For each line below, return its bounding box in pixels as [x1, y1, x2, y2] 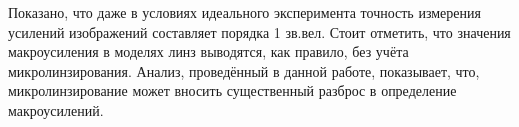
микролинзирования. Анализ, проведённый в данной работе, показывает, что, [8, 60, 480, 81]
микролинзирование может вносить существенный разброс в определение [8, 80, 457, 101]
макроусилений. [8, 99, 104, 120]
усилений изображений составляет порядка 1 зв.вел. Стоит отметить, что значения [8, 21, 511, 42]
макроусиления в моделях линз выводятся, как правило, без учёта [8, 41, 409, 62]
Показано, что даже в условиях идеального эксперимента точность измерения [8, 2, 481, 22]
